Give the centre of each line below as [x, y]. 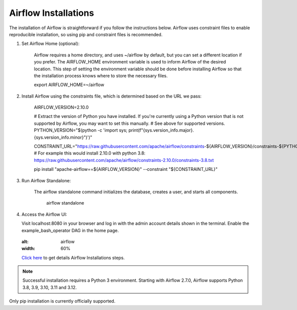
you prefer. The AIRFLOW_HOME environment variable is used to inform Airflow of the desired [130, 62]
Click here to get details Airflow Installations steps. [73, 258]
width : [28, 249]
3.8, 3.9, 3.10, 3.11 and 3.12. [49, 287]
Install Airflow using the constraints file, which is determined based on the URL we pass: [112, 96]
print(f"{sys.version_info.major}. [161, 130]
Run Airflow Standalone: [46, 180]
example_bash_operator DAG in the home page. [70, 230]
